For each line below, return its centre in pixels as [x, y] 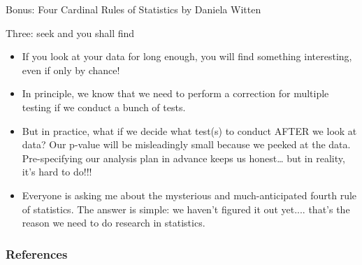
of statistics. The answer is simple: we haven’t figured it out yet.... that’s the [186, 209]
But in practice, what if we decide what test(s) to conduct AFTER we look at [189, 130]
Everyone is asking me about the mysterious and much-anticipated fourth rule [189, 195]
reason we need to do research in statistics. [114, 223]
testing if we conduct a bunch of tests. [104, 107]
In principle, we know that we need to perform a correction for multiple [175, 93]
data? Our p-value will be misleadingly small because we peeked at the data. [186, 144]
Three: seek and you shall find [70, 33]
